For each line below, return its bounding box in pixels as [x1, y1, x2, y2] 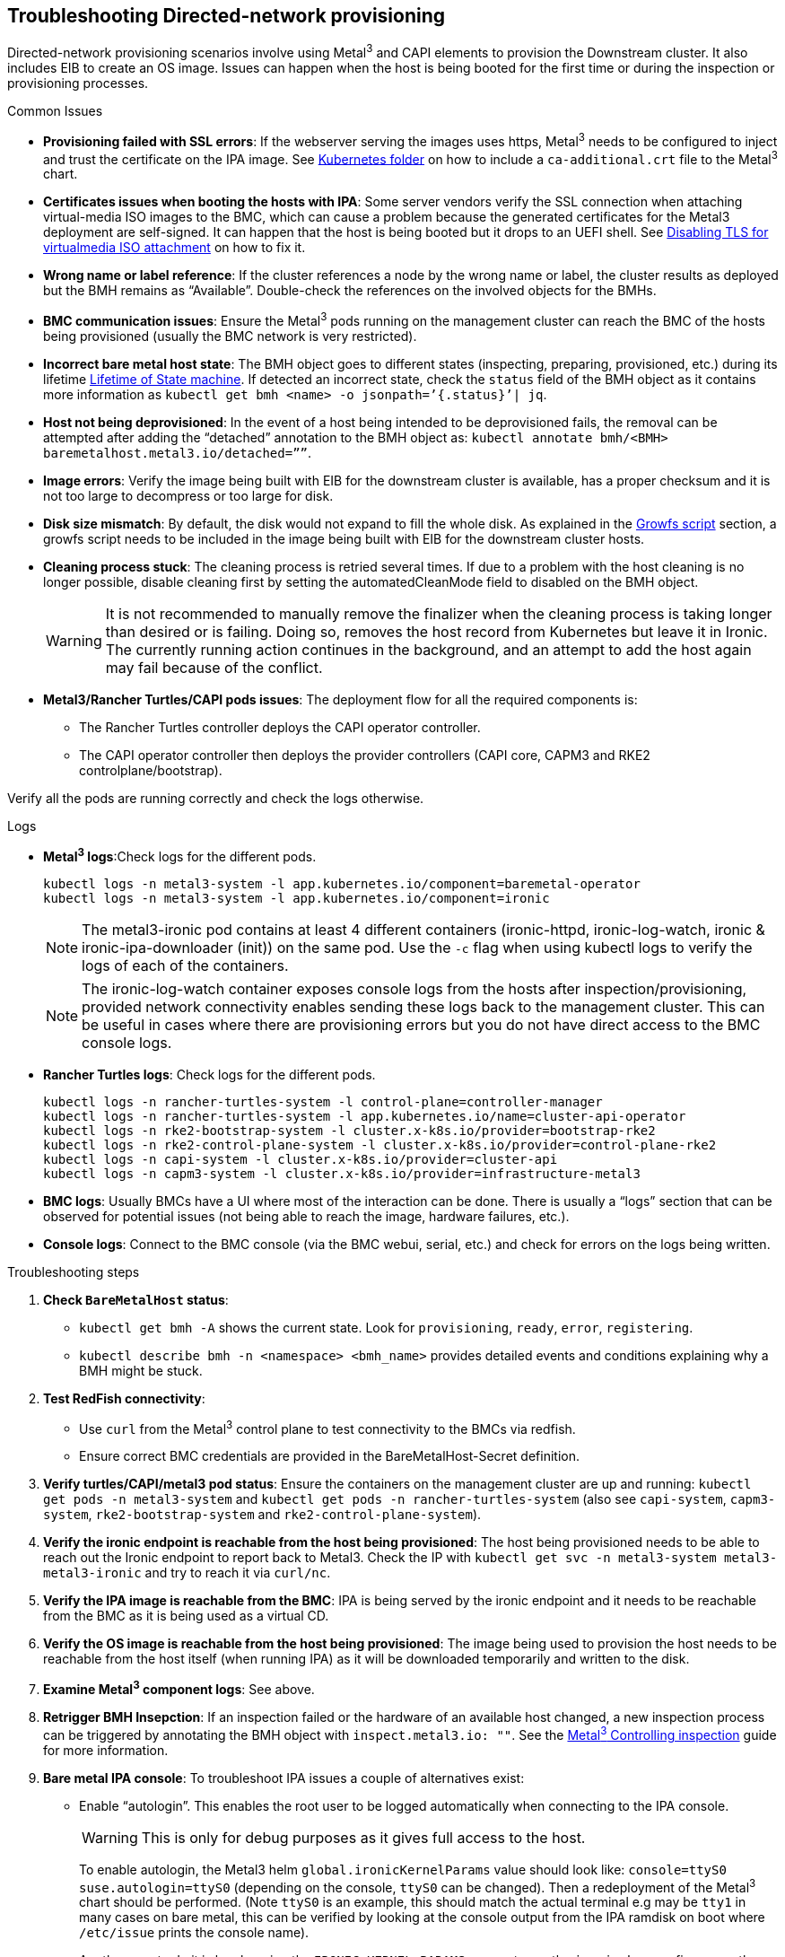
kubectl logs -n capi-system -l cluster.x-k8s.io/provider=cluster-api [43, 1151, 558, 1166]
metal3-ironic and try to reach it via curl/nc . [43, 1565, 331, 1581]
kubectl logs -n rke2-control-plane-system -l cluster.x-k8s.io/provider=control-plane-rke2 [43, 1137, 717, 1152]
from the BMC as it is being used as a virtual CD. [43, 1608, 329, 1624]
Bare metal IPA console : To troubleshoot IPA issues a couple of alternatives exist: [43, 1769, 525, 1786]
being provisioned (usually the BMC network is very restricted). [43, 328, 417, 345]
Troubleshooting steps [7, 1263, 140, 1280]
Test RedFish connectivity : [43, 1390, 205, 1406]
